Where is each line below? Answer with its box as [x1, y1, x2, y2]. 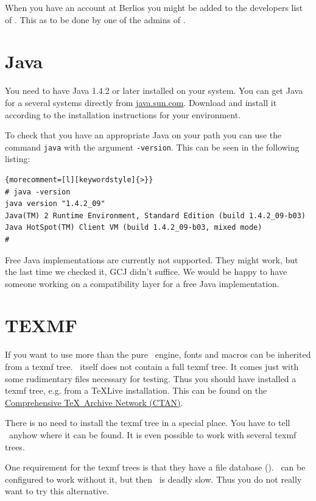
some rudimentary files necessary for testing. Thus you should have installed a [5, 372, 297, 385]
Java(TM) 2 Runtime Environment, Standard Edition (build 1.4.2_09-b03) [5, 211, 306, 220]
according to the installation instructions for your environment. [5, 108, 241, 121]
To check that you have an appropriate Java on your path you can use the [5, 129, 282, 141]
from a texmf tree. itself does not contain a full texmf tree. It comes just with [5, 360, 299, 372]
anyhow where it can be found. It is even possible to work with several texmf [9, 428, 297, 441]
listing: [5, 152, 30, 165]
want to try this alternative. [5, 485, 109, 497]
